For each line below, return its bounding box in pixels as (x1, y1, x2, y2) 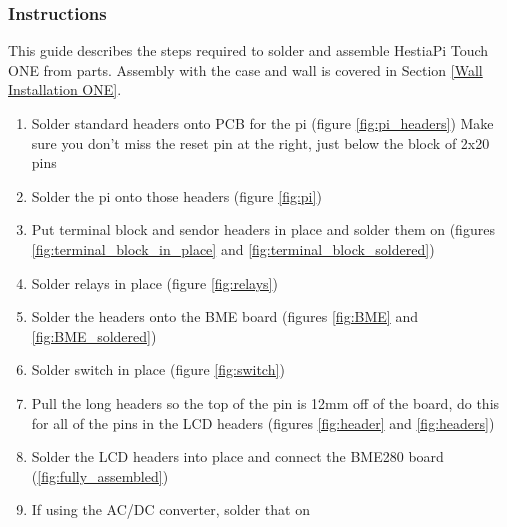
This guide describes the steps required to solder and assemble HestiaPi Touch (8, 40, 489, 61)
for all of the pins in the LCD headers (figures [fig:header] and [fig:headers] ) (31, 412, 495, 433)
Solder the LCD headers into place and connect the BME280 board (31, 446, 444, 467)
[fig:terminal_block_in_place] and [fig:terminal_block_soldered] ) (31, 238, 435, 259)
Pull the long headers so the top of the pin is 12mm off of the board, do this (31, 392, 500, 413)
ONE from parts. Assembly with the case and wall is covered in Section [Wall (8, 59, 483, 80)
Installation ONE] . (8, 79, 122, 100)
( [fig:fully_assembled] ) (31, 465, 169, 486)
